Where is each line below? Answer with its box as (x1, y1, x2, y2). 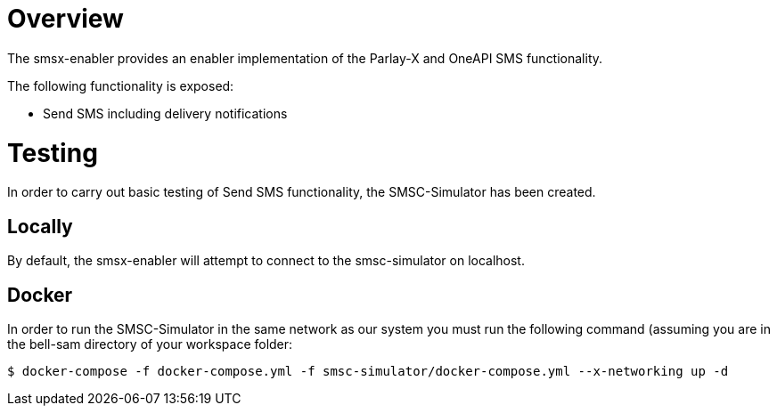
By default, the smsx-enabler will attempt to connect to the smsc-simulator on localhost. (7, 253, 525, 269)
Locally (7, 215, 73, 238)
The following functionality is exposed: (7, 77, 234, 93)
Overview (7, 4, 124, 34)
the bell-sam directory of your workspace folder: (7, 336, 293, 352)
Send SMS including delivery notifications (43, 105, 288, 121)
